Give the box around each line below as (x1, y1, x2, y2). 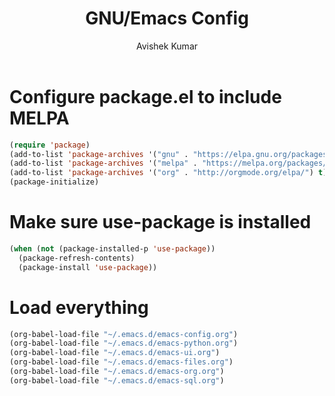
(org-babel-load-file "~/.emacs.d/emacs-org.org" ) (9, 367, 225, 377)
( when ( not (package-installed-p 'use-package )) (9, 244, 216, 254)
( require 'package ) (9, 140, 91, 150)
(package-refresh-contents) (18, 253, 136, 263)
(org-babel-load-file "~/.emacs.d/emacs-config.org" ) (9, 329, 239, 339)
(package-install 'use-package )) (18, 262, 158, 272)
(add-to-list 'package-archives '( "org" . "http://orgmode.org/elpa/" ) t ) (9, 168, 328, 178)
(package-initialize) (9, 177, 100, 187)
